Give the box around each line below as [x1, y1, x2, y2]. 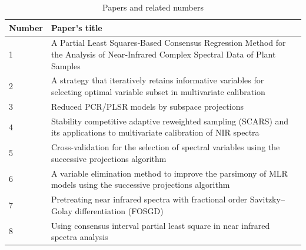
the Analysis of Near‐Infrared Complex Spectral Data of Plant [51, 48, 276, 60]
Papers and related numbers [102, 1, 204, 13]
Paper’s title [51, 21, 102, 33]
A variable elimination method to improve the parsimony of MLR [51, 167, 288, 179]
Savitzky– [250, 193, 285, 205]
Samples [51, 59, 81, 72]
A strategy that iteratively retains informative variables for [51, 74, 264, 86]
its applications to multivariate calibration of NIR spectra [51, 126, 260, 138]
